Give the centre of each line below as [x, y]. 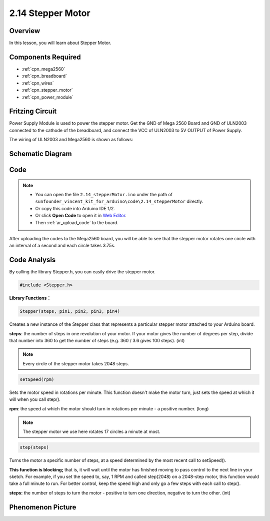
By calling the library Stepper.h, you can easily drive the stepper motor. [82, 272]
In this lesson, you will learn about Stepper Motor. [60, 43]
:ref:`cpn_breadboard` [44, 76]
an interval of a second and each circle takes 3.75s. [62, 246]
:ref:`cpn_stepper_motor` [47, 90]
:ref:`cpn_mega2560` [43, 69]
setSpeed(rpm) [37, 379]
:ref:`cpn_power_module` [47, 97]
